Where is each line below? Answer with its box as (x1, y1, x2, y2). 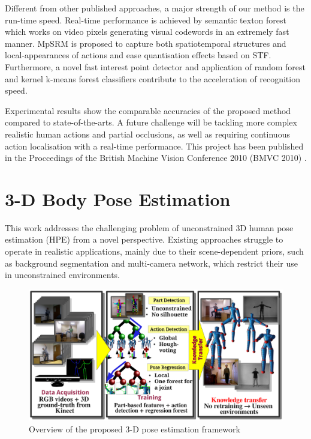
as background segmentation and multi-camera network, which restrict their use (5, 256, 298, 269)
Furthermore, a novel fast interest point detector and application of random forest (5, 60, 306, 73)
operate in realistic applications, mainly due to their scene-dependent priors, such (5, 245, 304, 258)
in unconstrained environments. (5, 268, 120, 281)
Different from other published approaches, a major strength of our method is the (5, 2, 304, 14)
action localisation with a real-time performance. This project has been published (5, 139, 304, 152)
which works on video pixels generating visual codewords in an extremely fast (5, 25, 289, 38)
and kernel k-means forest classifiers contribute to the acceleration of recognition (5, 72, 300, 85)
